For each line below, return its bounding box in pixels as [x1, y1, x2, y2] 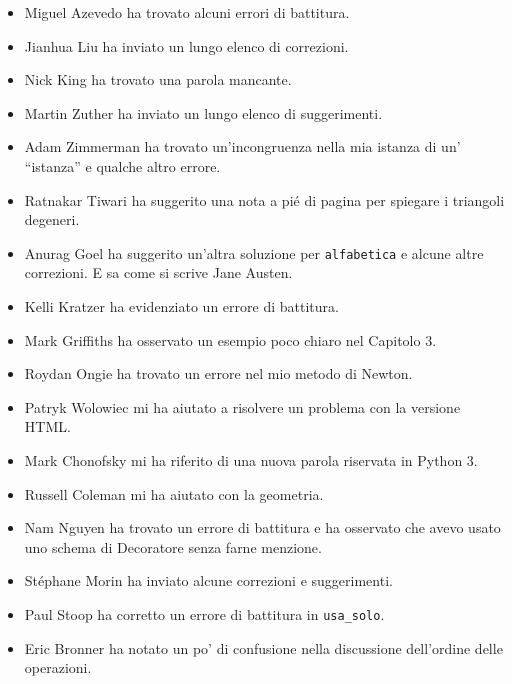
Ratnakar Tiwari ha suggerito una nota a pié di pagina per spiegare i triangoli [24, 189, 505, 210]
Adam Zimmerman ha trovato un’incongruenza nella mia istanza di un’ [24, 136, 461, 157]
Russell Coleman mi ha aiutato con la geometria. [24, 483, 324, 504]
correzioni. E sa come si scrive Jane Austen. [24, 262, 293, 283]
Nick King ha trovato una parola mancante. [24, 69, 292, 90]
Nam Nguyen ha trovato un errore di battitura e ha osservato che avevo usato [24, 517, 501, 538]
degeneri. [24, 209, 80, 230]
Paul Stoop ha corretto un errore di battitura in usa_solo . [24, 603, 385, 624]
